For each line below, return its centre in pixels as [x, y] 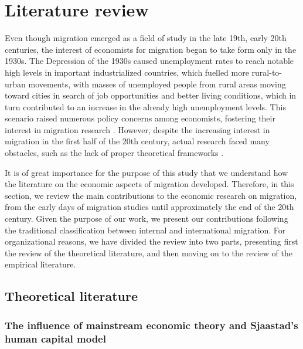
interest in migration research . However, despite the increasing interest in [137, 129]
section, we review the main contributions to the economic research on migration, [151, 195]
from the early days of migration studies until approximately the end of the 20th [149, 207]
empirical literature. [40, 264]
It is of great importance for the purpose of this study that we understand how [147, 172]
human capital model [55, 338]
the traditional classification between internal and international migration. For [145, 230]
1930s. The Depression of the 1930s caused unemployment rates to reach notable [149, 61]
